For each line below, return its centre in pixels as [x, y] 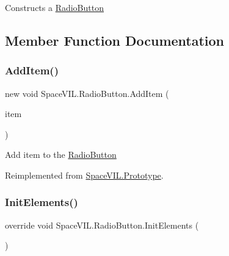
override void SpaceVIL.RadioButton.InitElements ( [102, 225]
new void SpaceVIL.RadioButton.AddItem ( [87, 93]
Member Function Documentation [115, 40]
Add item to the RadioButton [61, 155]
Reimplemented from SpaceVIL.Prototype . [84, 175]
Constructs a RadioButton [54, 7]
